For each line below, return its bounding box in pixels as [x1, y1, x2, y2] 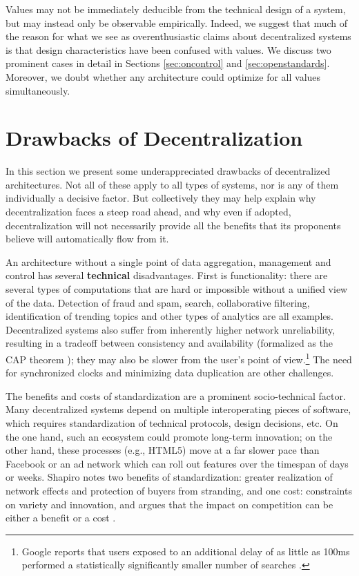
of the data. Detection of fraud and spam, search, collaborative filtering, [6, 295, 310, 309]
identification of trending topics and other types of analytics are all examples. [6, 309, 333, 323]
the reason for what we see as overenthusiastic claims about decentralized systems [6, 29, 351, 44]
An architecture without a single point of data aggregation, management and [6, 254, 331, 269]
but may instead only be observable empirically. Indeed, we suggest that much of [6, 15, 348, 30]
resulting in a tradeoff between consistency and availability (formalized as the [6, 336, 333, 350]
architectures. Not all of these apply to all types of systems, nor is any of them [6, 177, 339, 191]
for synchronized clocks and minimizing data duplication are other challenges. [6, 365, 334, 380]
